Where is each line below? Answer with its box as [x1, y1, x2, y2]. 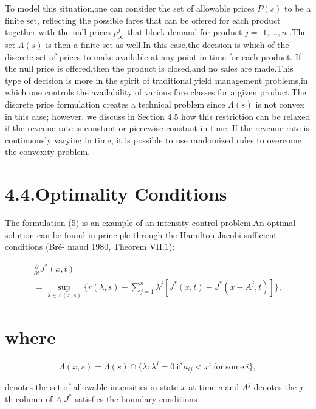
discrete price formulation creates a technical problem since [5, 97, 225, 110]
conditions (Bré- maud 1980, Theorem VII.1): [5, 240, 175, 253]
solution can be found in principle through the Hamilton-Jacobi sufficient [5, 228, 277, 241]
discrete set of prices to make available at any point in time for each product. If [5, 50, 301, 63]
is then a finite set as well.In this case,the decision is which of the [46, 38, 289, 50]
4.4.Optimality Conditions [5, 181, 227, 206]
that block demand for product [126, 26, 242, 38]
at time [188, 380, 216, 393]
